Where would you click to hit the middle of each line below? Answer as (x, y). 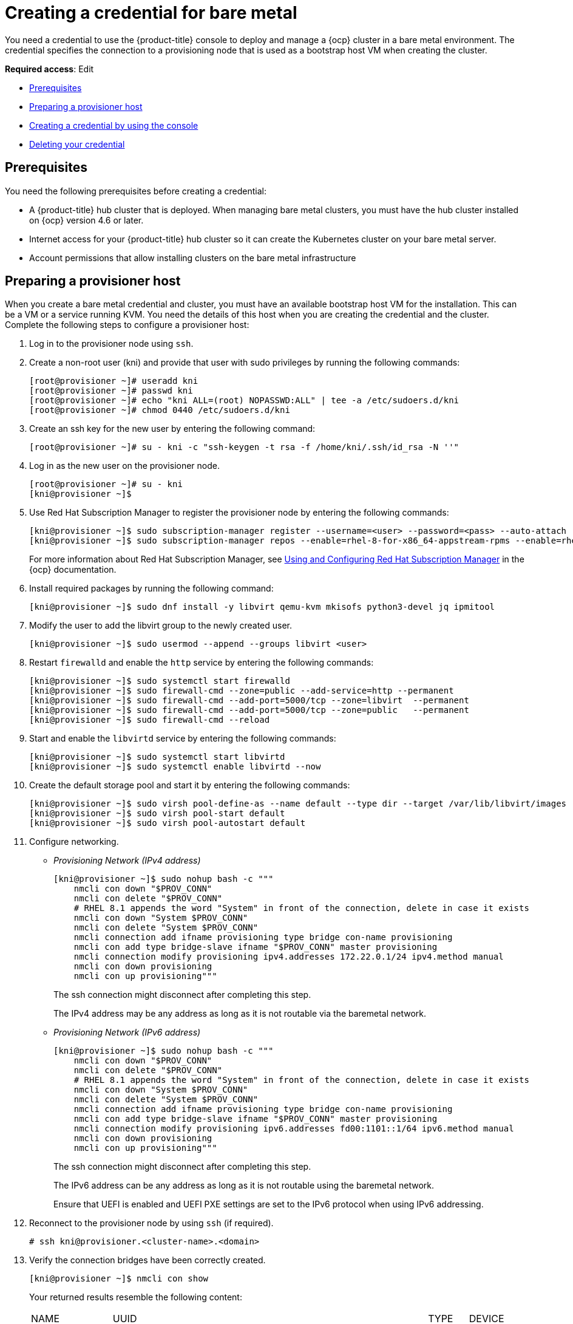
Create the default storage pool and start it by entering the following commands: (190, 785)
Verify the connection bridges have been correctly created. (147, 1260)
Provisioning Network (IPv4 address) (127, 861)
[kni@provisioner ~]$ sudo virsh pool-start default (157, 814)
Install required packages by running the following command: (151, 589)
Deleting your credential (77, 144)
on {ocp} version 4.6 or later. (86, 220)
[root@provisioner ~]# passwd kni (111, 391)
